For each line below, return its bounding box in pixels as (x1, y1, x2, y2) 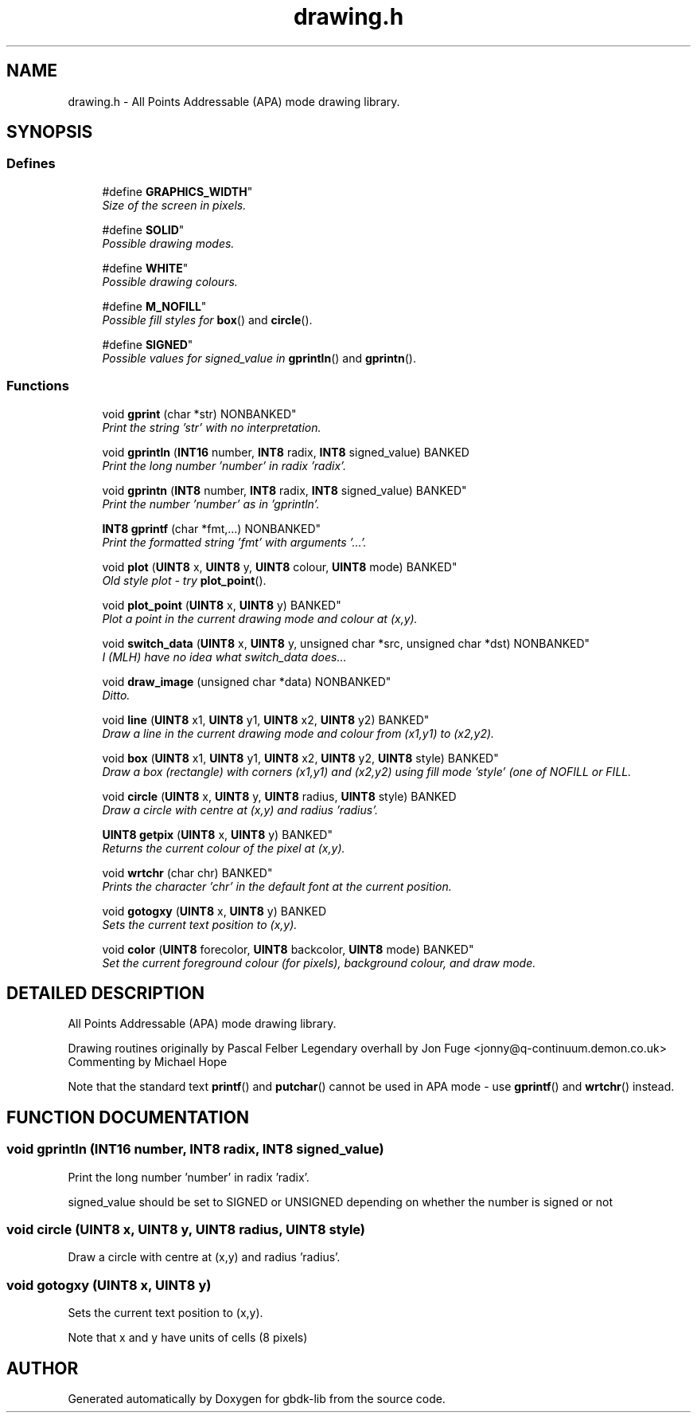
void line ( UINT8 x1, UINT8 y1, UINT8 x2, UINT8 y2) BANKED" (102, 712, 430, 727)
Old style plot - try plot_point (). (102, 573, 267, 587)
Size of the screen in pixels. (102, 198, 247, 212)
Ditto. (102, 688, 130, 702)
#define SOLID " (102, 222, 185, 237)
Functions (6, 378, 69, 394)
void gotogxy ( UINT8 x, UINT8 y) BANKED (102, 904, 327, 918)
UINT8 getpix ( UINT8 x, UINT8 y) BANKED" (102, 827, 333, 841)
